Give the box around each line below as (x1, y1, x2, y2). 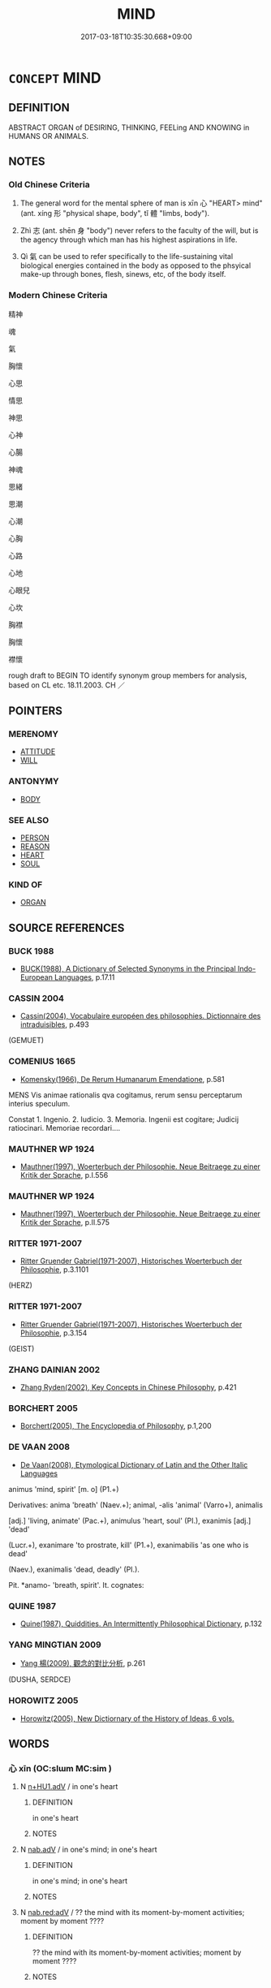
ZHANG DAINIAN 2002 (8, 1364, 101, 1375)
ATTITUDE (19, 747, 56, 757)
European (19, 972, 53, 982)
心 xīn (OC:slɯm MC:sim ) (8, 1762, 112, 1774)
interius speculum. (8, 1098, 71, 1108)
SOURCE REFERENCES (8, 921, 125, 934)
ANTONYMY (8, 776, 59, 787)
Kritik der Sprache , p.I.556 (19, 1170, 109, 1179)
